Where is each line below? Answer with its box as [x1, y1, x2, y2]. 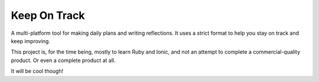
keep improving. [11, 37, 50, 44]
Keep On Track [11, 9, 85, 22]
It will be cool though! [11, 68, 64, 75]
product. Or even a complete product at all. [11, 57, 116, 64]
